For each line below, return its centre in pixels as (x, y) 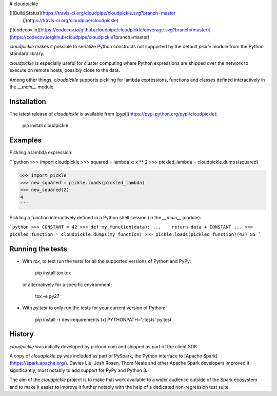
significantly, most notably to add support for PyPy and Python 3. (78, 370)
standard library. (27, 53)
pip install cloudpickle (45, 125)
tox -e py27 (47, 296)
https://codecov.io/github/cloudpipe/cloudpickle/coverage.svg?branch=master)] (125, 30)
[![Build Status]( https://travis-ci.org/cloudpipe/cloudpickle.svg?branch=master (93, 13)
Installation (28, 101)
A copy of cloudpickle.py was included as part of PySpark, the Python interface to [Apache (106, 356)
